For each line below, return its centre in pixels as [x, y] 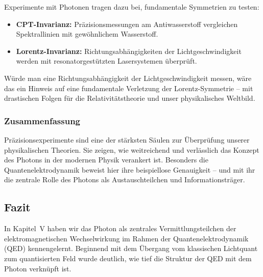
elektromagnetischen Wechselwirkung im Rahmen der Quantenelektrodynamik [126, 238]
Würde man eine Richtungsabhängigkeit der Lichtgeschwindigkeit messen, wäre [128, 78]
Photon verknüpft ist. [38, 268]
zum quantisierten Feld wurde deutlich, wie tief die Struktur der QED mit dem [128, 258]
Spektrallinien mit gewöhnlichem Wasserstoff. [87, 34]
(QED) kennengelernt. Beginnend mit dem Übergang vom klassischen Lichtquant [131, 248]
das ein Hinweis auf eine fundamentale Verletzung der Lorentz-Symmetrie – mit [129, 88]
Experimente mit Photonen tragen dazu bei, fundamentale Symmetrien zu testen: [132, 7]
